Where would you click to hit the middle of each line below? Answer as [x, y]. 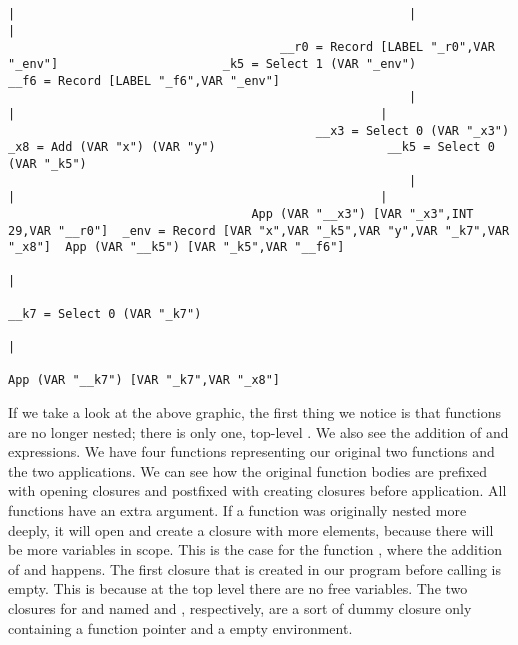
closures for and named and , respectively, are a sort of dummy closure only [240, 608]
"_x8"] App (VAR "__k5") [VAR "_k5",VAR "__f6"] [176, 247]
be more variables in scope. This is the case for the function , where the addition [255, 549]
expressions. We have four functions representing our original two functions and [251, 451]
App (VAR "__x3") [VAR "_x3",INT [362, 213]
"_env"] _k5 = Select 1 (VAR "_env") [212, 63]
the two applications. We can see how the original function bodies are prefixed [248, 470]
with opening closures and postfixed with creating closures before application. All [257, 490]
